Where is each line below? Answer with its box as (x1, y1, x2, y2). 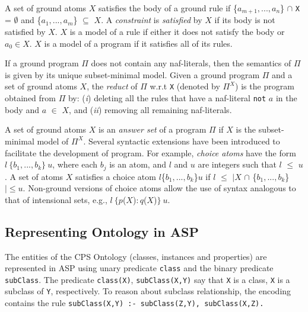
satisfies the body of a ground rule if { (99, 2, 238, 14)
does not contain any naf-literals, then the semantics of (91, 57, 291, 69)
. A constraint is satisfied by (101, 14, 202, 26)
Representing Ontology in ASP (5, 222, 199, 240)
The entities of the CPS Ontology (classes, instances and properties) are (5, 250, 267, 262)
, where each (52, 158, 98, 171)
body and (5, 103, 39, 115)
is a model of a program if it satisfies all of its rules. (44, 37, 233, 49)
